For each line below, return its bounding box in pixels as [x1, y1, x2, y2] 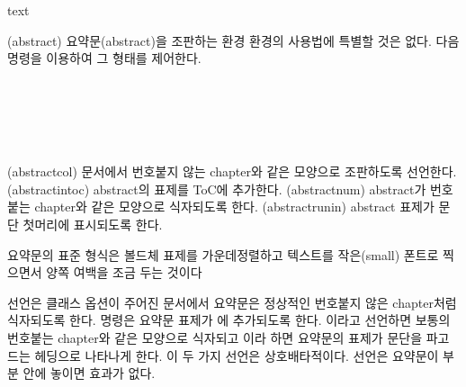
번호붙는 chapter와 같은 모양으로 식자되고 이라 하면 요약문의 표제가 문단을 [7, 328, 423, 346]
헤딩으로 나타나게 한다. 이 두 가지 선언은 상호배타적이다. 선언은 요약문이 [34, 346, 439, 364]
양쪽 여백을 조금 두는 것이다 [46, 263, 202, 282]
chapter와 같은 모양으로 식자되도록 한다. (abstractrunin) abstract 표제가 [34, 197, 435, 216]
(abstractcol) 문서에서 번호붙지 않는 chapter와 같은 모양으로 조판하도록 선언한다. [7, 162, 457, 181]
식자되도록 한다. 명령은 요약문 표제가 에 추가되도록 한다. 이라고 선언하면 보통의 [7, 310, 451, 329]
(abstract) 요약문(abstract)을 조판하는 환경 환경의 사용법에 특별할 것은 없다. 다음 [7, 31, 460, 49]
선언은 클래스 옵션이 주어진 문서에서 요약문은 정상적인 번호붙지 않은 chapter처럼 [7, 292, 457, 311]
